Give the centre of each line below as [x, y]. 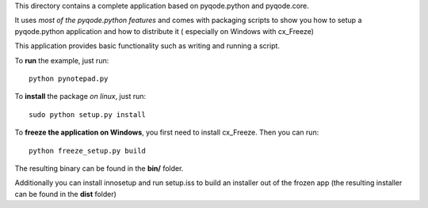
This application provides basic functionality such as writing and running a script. [147, 46]
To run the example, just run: [62, 60]
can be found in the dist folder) [65, 194]
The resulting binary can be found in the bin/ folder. [99, 168]
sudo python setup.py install [88, 114]
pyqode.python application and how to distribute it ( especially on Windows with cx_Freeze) [164, 31]
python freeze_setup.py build [88, 151]
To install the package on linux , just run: [80, 96]
